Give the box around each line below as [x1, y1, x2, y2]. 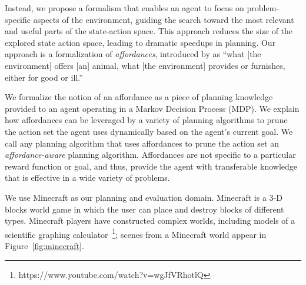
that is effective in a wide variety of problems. [5, 171, 170, 184]
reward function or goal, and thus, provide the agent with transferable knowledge [5, 160, 298, 172]
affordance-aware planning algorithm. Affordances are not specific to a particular [5, 148, 296, 161]
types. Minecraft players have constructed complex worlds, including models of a [5, 214, 295, 227]
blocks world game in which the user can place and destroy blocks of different [5, 203, 284, 215]
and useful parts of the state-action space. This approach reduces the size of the [5, 25, 293, 37]
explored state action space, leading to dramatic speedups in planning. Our [5, 36, 276, 48]
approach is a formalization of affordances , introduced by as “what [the [5, 48, 261, 60]
